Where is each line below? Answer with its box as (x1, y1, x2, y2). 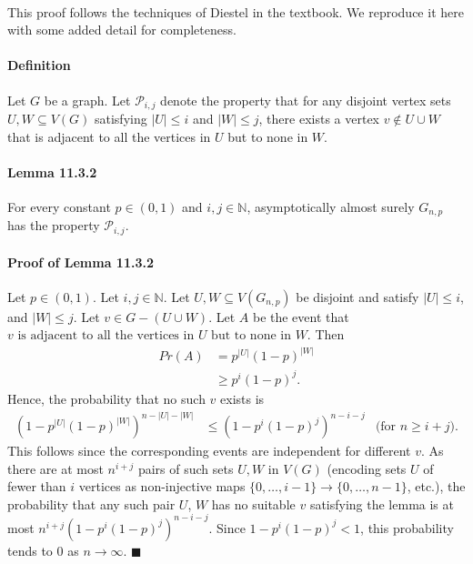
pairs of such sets (137, 458, 234, 478)
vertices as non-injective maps (78, 477, 246, 496)
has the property (7, 216, 100, 235)
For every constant (7, 197, 111, 217)
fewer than (7, 477, 66, 496)
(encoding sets (327, 458, 407, 478)
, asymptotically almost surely (247, 197, 415, 217)
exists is (220, 388, 265, 408)
